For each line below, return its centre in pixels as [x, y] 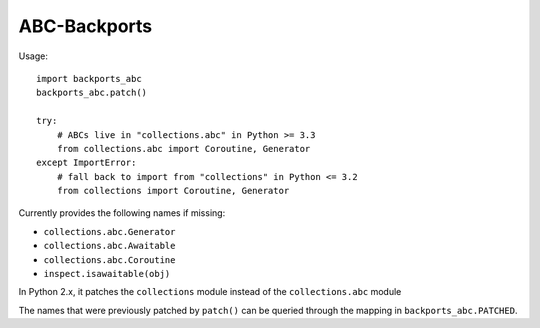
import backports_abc [89, 78]
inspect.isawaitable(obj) [107, 274]
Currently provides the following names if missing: [122, 213]
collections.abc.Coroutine [109, 259]
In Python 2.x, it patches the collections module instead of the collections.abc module [210, 292]
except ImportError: [86, 163]
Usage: [33, 56]
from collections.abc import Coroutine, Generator [183, 148]
